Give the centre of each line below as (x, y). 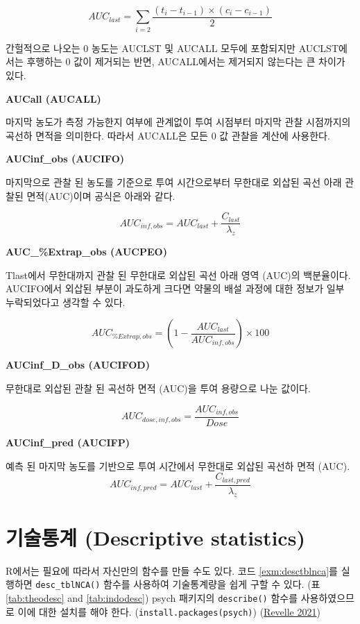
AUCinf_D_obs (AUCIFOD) (78, 365)
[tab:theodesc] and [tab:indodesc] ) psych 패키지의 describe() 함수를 (152, 597)
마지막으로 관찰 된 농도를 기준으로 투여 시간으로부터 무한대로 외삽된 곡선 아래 (174, 182)
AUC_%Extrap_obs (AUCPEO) (86, 251)
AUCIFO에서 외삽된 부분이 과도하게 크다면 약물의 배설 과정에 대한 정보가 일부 (175, 288)
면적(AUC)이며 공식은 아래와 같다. (101, 195)
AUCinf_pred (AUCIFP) (68, 442)
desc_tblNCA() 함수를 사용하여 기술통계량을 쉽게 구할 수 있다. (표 (178, 584)
